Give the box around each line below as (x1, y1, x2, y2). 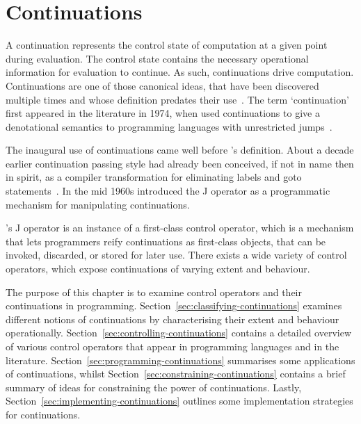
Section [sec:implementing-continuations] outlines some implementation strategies (6, 393, 353, 408)
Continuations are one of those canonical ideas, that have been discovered (6, 78, 319, 92)
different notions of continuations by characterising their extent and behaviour (6, 311, 339, 326)
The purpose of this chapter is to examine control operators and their (6, 284, 302, 299)
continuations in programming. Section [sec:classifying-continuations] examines (6, 298, 342, 313)
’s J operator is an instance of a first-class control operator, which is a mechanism (6, 220, 354, 235)
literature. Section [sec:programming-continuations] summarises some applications (6, 352, 355, 367)
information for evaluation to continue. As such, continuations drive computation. (6, 65, 354, 79)
